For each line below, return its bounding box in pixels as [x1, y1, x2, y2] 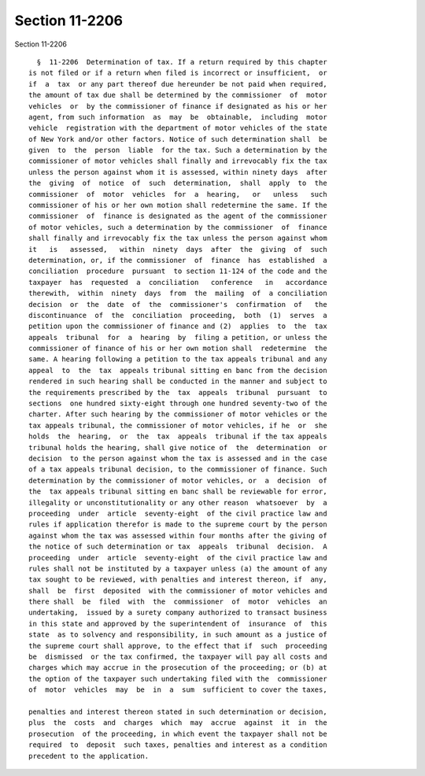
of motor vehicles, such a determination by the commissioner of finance [28, 223, 327, 231]
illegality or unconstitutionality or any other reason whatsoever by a [28, 498, 327, 507]
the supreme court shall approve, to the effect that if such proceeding [28, 641, 327, 650]
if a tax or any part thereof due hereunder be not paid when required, [28, 79, 327, 88]
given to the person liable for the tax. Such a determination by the [28, 146, 327, 155]
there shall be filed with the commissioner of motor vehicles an [28, 597, 327, 606]
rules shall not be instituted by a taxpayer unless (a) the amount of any [28, 564, 327, 573]
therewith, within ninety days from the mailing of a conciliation [28, 289, 327, 298]
